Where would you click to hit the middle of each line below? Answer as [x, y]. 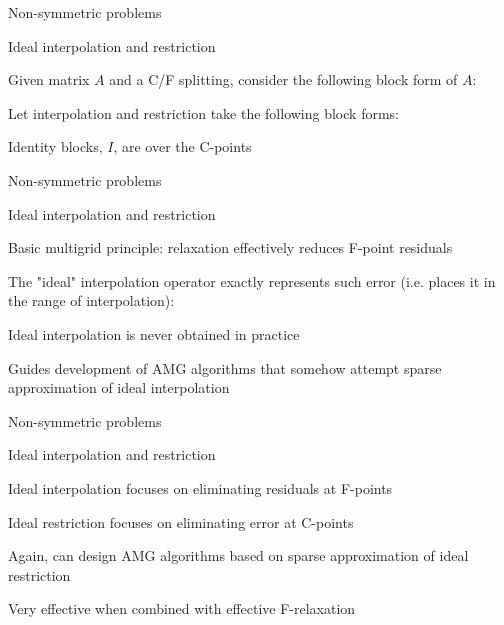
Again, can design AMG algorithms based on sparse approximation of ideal [238, 555]
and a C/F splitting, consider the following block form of [283, 79]
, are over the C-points [182, 146]
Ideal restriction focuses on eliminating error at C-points [181, 521]
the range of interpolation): [91, 300]
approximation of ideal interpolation [119, 387]
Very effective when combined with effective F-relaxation [182, 608]
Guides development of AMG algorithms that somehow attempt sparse [225, 367]
